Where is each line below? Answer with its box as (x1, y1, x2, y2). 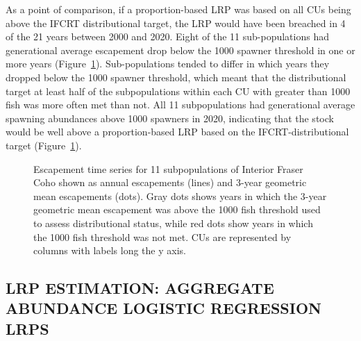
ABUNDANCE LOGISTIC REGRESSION (6, 297, 321, 319)
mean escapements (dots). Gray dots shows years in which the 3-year (33, 188, 327, 203)
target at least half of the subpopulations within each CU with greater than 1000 (6, 83, 351, 98)
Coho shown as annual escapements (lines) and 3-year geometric (33, 175, 307, 190)
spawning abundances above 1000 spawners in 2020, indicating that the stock (6, 110, 334, 125)
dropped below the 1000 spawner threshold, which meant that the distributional (6, 69, 346, 84)
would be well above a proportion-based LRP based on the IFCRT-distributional (6, 124, 349, 139)
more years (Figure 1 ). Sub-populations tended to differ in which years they (6, 56, 330, 71)
